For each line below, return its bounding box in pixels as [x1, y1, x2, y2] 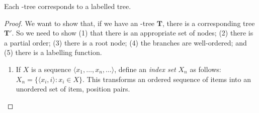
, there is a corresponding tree [162, 17, 255, 28]
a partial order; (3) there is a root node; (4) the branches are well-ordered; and [4, 37, 247, 47]
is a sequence [31, 63, 71, 74]
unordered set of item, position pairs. [16, 83, 130, 94]
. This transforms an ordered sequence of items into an [82, 73, 251, 84]
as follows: [190, 63, 221, 74]
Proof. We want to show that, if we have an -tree [4, 17, 155, 28]
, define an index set [114, 63, 176, 74]
